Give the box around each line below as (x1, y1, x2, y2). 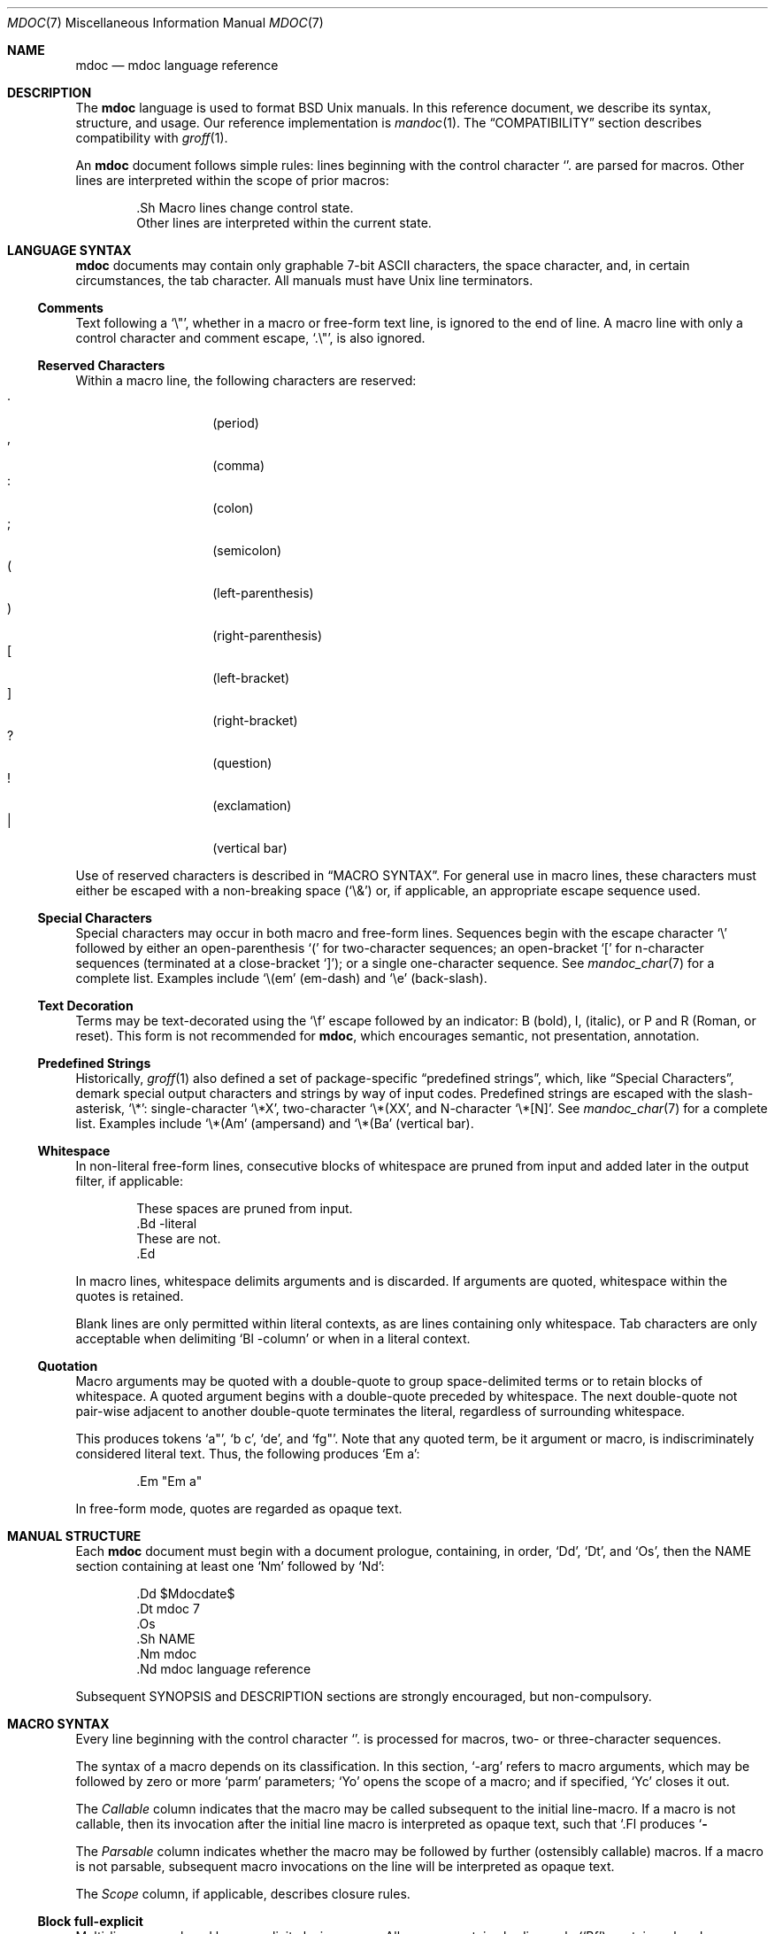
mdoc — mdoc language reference (75, 58, 279, 73)
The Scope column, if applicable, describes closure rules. (75, 1886, 411, 1901)
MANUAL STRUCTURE (7, 1528, 142, 1543)
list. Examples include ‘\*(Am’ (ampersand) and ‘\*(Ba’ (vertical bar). (75, 1116, 474, 1131)
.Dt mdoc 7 (136, 1601, 200, 1616)
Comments (37, 300, 104, 315)
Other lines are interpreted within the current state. (136, 215, 432, 230)
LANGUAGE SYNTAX (7, 243, 132, 258)
